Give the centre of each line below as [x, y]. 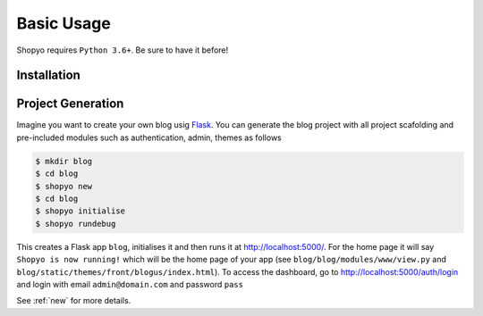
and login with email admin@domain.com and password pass [130, 284]
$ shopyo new [64, 186]
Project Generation [70, 104]
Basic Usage [64, 23]
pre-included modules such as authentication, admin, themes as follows [149, 137]
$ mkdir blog [64, 161]
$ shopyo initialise [80, 211]
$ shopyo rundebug [76, 224]
